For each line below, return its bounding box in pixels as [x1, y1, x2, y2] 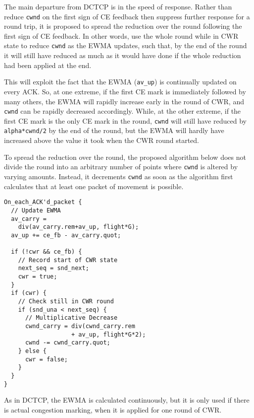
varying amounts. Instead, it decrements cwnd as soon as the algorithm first [4, 171, 233, 181]
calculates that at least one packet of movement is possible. [4, 181, 184, 191]
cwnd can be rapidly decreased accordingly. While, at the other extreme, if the [4, 106, 241, 116]
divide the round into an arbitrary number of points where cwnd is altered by [4, 161, 238, 172]
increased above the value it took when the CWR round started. [4, 135, 200, 145]
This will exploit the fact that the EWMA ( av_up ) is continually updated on [4, 76, 237, 87]
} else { [18, 348, 47, 354]
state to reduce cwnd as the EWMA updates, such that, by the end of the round [4, 40, 247, 51]
